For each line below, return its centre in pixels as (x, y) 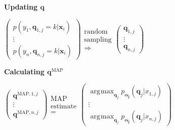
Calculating (24, 71)
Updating (21, 7)
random (96, 31)
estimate (64, 106)
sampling (98, 39)
